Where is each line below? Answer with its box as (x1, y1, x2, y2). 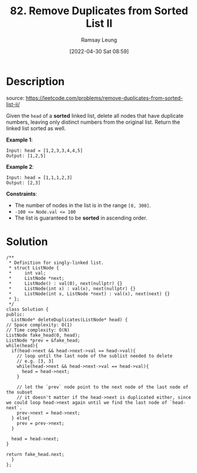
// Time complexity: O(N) (6, 327, 70, 333)
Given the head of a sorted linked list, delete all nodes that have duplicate (6, 112, 184, 119)
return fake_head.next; (6, 451, 65, 457)
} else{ (11, 415, 31, 421)
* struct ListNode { (8, 265, 60, 271)
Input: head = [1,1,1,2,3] (6, 175, 73, 181)
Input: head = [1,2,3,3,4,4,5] (6, 147, 83, 153)
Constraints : (6, 190, 37, 197)
